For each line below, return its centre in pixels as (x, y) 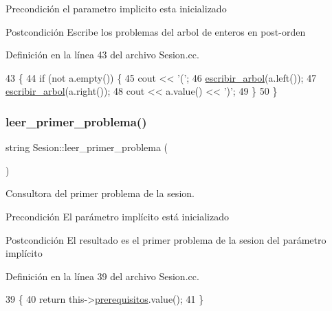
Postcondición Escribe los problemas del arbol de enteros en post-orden (156, 31)
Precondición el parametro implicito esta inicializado (116, 8)
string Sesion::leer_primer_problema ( (87, 147)
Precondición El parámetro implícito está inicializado (117, 216)
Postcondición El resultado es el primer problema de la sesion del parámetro (166, 239)
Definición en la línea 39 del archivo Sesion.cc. (102, 276)
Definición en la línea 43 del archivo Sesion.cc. (102, 55)
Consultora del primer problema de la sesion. (100, 193)
